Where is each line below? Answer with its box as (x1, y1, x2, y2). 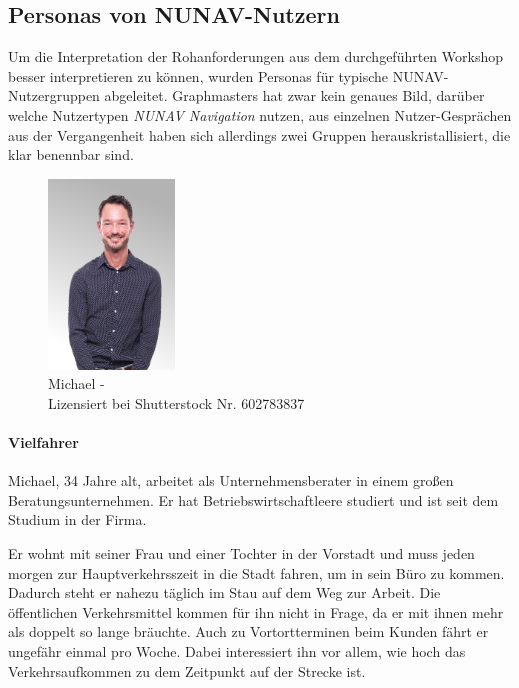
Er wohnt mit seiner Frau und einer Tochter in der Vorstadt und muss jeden (8, 543, 475, 564)
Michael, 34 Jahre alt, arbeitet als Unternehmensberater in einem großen (8, 470, 454, 491)
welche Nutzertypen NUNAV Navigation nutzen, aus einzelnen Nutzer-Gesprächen (8, 104, 512, 125)
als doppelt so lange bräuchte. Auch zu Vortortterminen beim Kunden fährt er (8, 621, 489, 642)
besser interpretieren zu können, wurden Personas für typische (8, 65, 389, 86)
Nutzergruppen (8, 85, 100, 106)
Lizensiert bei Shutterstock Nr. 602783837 (48, 392, 305, 413)
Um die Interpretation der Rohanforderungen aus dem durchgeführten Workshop (8, 46, 504, 67)
